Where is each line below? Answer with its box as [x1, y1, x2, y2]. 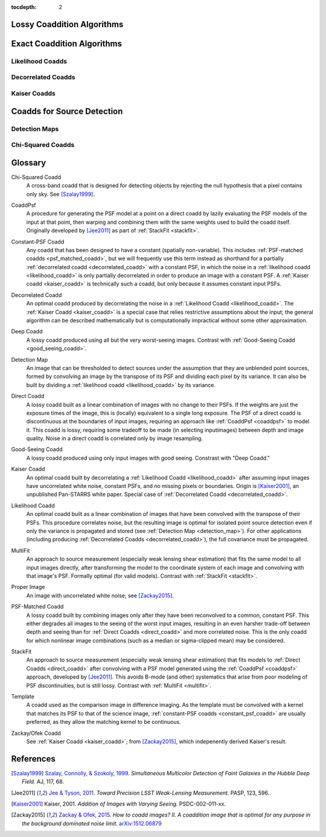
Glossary [11, 157, 46, 168]
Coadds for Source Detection [11, 106, 123, 116]
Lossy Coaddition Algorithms [11, 19, 124, 30]
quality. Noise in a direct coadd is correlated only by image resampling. [26, 435, 203, 442]
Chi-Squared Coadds [11, 141, 75, 149]
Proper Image [11, 584, 45, 591]
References [11, 754, 56, 764]
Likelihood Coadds [11, 57, 68, 65]
